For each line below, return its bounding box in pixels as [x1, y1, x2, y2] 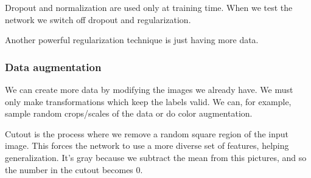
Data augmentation [5, 59, 102, 74]
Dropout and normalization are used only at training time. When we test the [5, 1, 293, 13]
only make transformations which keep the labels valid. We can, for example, [5, 95, 292, 108]
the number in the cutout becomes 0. [5, 163, 143, 176]
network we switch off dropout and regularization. [5, 13, 191, 26]
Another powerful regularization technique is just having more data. [5, 33, 259, 46]
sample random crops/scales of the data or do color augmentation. [5, 107, 253, 120]
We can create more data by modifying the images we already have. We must [5, 83, 293, 95]
